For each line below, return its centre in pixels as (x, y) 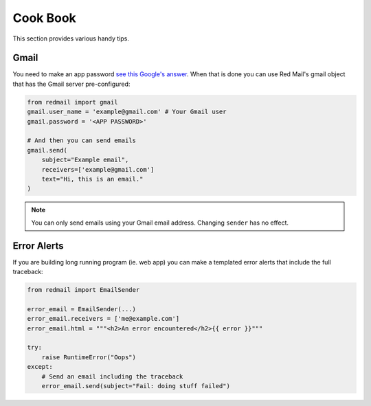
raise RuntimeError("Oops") (89, 357)
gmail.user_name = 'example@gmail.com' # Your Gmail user (127, 112)
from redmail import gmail (72, 102)
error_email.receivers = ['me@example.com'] (103, 319)
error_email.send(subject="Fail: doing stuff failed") (136, 386)
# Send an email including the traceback (112, 376)
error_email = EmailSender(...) (82, 309)
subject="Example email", (85, 160)
